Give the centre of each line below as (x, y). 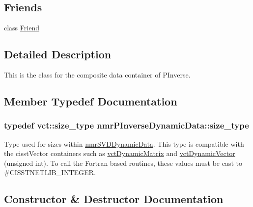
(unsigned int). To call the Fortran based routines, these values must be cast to (123, 163)
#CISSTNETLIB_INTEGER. (50, 172)
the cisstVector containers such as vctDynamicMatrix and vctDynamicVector (120, 153)
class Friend (22, 28)
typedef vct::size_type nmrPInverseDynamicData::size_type (126, 125)
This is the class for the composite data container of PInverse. (97, 75)
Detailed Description (58, 54)
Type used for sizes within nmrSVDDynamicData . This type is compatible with (124, 143)
